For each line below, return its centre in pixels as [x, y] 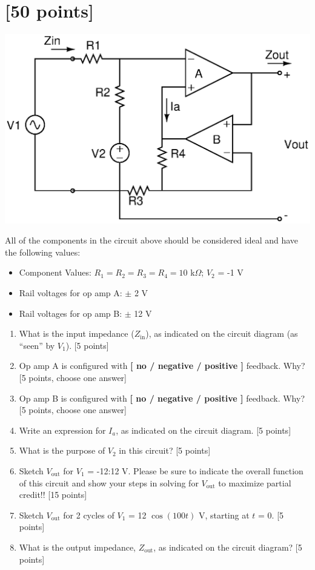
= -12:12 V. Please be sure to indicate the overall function [195, 470]
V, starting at [224, 515]
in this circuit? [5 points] [165, 450]
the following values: [43, 252]
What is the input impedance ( [77, 333]
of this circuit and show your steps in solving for [109, 482]
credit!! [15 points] [53, 495]
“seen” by [37, 345]
